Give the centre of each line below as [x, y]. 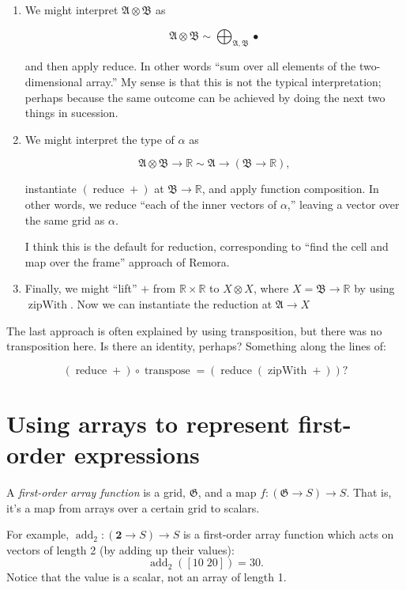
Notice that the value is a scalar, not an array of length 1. [147, 577]
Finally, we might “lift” [81, 288]
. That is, [369, 492]
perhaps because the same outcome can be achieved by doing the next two [205, 97]
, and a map [227, 492]
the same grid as [65, 219]
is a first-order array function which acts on [288, 534]
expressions [137, 454]
